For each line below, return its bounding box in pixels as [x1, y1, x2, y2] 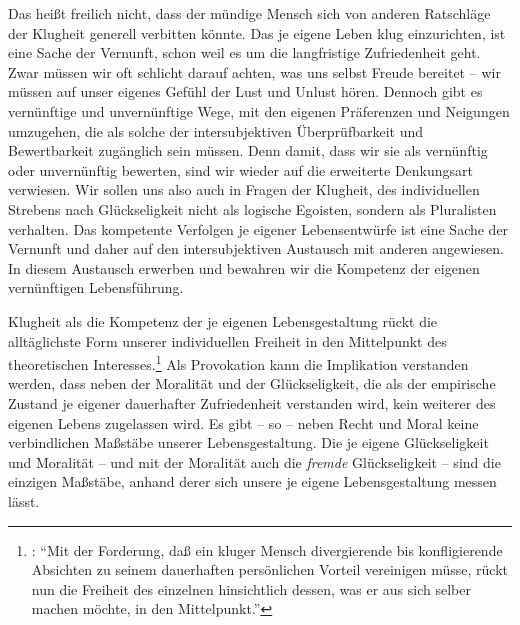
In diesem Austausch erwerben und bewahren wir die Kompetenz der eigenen [8, 257, 480, 278]
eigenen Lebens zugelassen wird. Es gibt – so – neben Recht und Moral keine [8, 412, 479, 433]
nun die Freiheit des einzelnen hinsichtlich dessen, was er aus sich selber [31, 578, 471, 599]
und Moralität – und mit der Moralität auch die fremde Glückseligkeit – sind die [8, 451, 501, 472]
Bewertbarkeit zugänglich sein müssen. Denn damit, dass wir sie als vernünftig [8, 140, 488, 161]
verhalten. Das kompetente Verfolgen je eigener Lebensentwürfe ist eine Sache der [8, 218, 509, 239]
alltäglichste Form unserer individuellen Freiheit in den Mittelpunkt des [8, 330, 447, 351]
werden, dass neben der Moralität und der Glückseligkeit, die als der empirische [8, 373, 496, 394]
